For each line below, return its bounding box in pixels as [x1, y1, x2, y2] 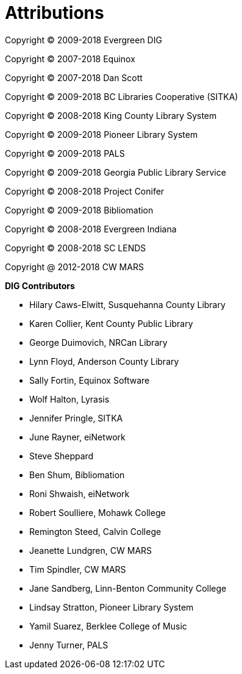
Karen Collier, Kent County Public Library [29, 318, 193, 329]
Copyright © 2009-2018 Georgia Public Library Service [5, 167, 226, 177]
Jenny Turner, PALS [29, 639, 109, 650]
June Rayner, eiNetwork [29, 431, 126, 442]
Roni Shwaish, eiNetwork [29, 488, 130, 499]
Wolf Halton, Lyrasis [29, 393, 110, 404]
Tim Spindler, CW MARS [29, 564, 126, 575]
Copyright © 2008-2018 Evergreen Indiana [5, 223, 177, 234]
